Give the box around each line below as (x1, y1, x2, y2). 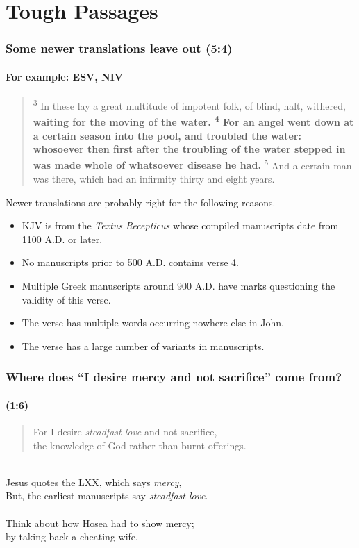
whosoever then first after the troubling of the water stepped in (33, 142, 346, 156)
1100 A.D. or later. (22, 231, 103, 246)
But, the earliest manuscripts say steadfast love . (6, 488, 208, 503)
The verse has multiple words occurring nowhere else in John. (22, 315, 284, 330)
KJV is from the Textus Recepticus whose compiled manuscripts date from (22, 218, 339, 233)
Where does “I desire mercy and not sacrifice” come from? (6, 368, 342, 385)
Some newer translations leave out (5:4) (6, 40, 233, 57)
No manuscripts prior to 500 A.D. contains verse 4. (22, 255, 239, 269)
